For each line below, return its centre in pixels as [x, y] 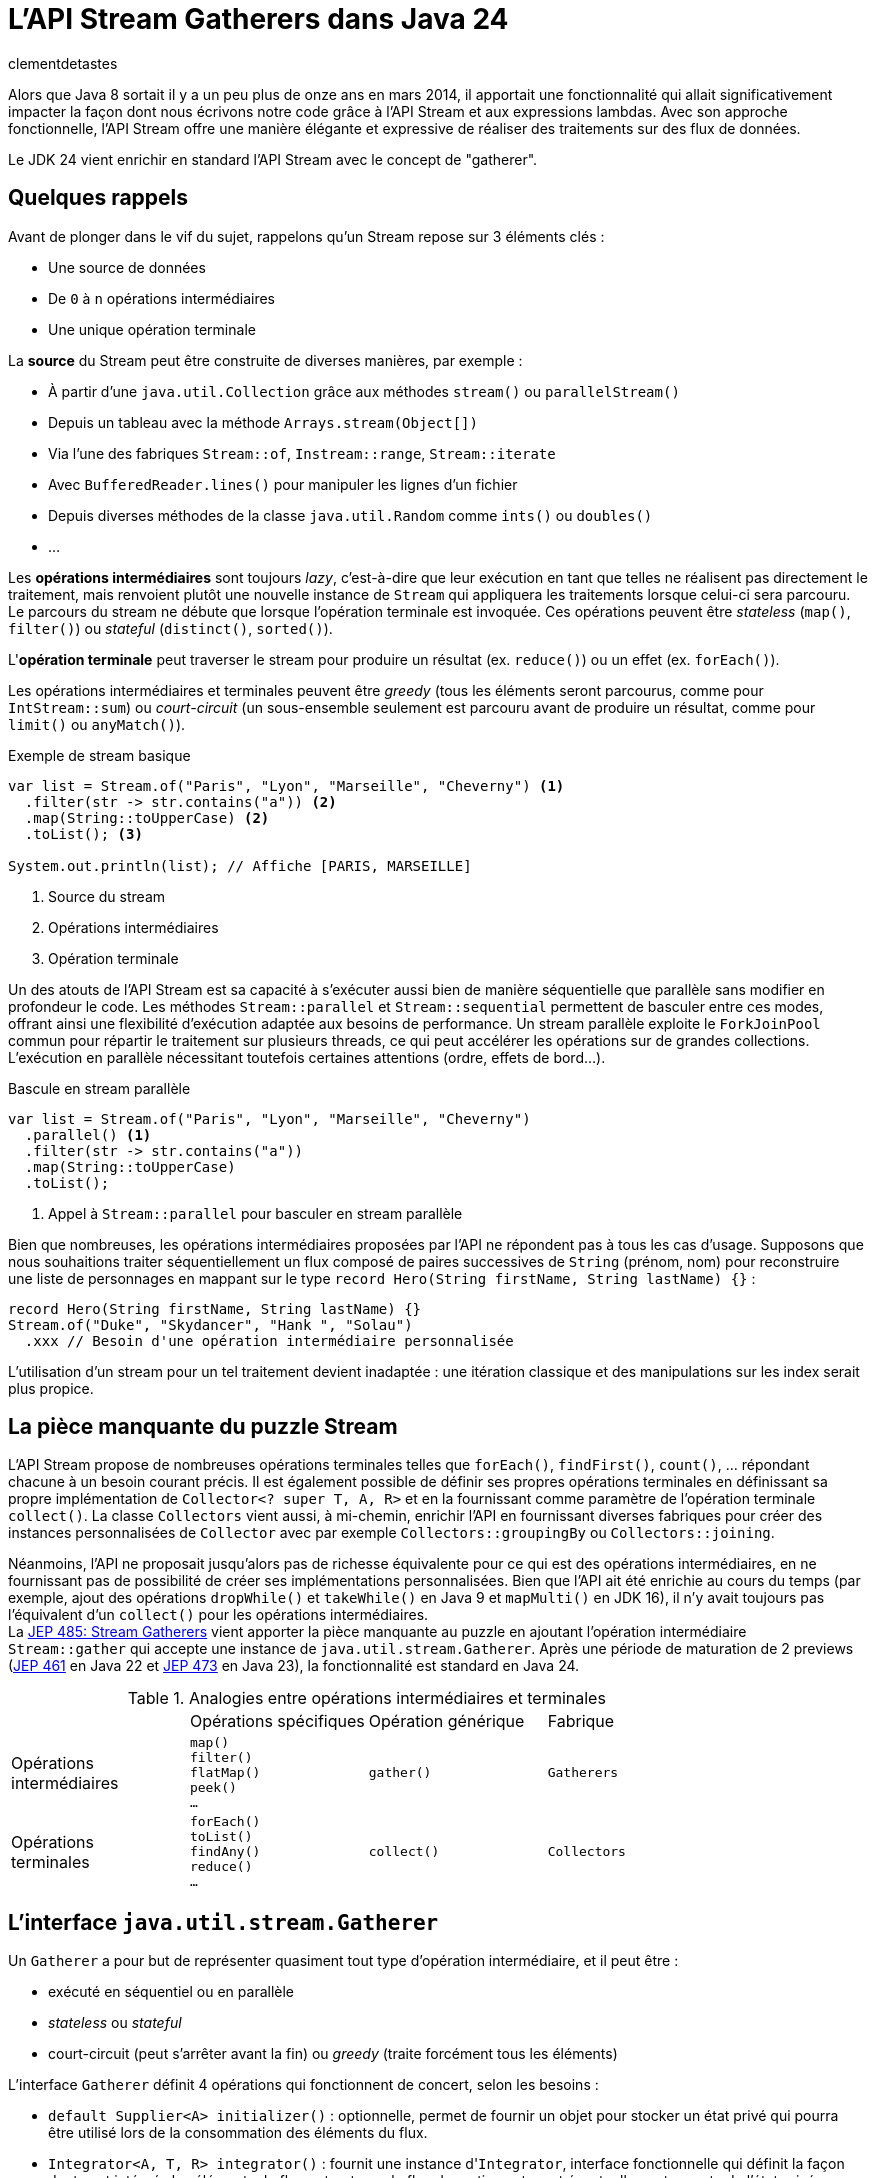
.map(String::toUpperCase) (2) [147, 817]
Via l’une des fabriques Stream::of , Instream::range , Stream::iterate [302, 453]
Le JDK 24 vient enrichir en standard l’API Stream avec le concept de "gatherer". [273, 159]
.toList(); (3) [83, 833]
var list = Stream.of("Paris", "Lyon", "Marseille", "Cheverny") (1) [286, 785]
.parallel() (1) [88, 1134]
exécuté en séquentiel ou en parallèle [171, 1992]
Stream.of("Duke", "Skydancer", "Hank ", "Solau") [210, 1324]
